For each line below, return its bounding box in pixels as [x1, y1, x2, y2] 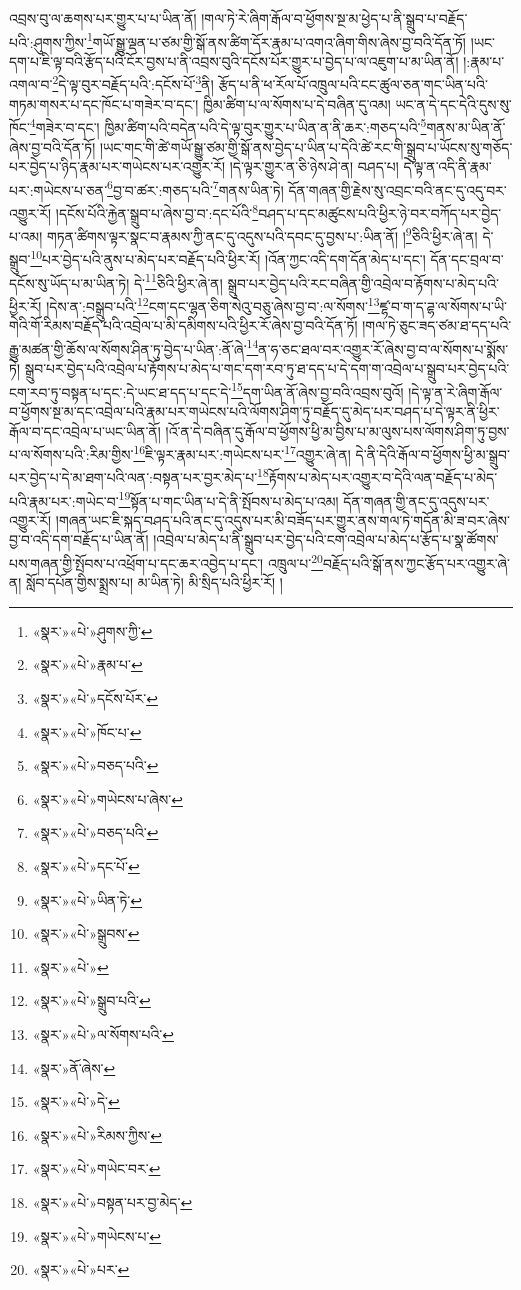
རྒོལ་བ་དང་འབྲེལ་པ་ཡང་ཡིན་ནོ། [9, 420, 161, 441]
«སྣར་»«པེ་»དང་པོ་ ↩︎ [32, 856, 140, 877]
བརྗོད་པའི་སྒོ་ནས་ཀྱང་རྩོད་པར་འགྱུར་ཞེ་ [322, 552, 510, 573]
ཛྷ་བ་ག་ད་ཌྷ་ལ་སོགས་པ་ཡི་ [379, 295, 507, 316]
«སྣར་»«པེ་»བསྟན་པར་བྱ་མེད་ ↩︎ [32, 1191, 193, 1212]
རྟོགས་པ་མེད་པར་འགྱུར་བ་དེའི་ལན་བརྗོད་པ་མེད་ [268, 467, 498, 487]
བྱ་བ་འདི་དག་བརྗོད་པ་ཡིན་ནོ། [9, 529, 149, 550]
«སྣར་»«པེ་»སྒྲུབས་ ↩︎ [32, 923, 140, 944]
